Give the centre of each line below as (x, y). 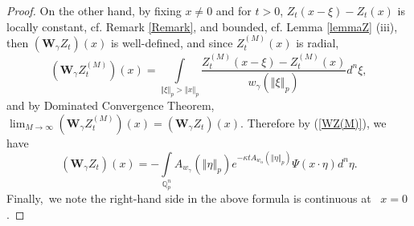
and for (234, 10)
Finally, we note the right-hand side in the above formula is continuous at (189, 198)
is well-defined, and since (172, 42)
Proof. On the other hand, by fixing (94, 10)
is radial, (318, 42)
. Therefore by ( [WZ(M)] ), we (314, 122)
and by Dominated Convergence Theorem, (111, 105)
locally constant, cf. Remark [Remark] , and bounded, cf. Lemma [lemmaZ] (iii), (202, 26)
